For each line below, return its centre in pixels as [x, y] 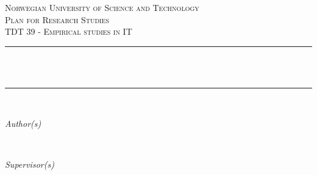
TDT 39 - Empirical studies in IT [69, 31]
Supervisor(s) [30, 164]
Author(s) [23, 123]
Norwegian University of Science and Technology [102, 7]
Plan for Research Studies [57, 19]
